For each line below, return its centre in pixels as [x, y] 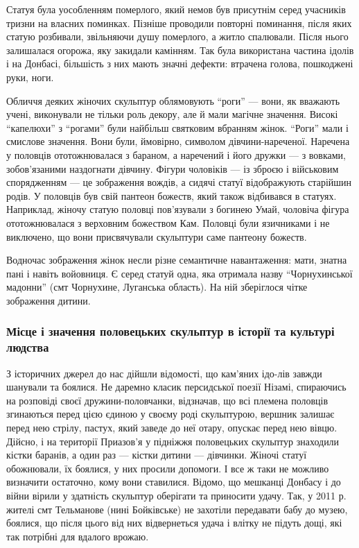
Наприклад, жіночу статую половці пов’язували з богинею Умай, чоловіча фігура [178, 209]
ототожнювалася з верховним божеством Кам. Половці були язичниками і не [168, 222]
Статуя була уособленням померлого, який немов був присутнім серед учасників [176, 9]
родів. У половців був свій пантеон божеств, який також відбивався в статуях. [172, 195]
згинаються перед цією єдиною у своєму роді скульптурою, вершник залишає [170, 414]
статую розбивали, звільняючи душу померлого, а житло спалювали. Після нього [177, 36]
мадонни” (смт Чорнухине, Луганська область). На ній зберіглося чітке [157, 287]
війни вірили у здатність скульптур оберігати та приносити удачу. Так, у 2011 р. [176, 495]
